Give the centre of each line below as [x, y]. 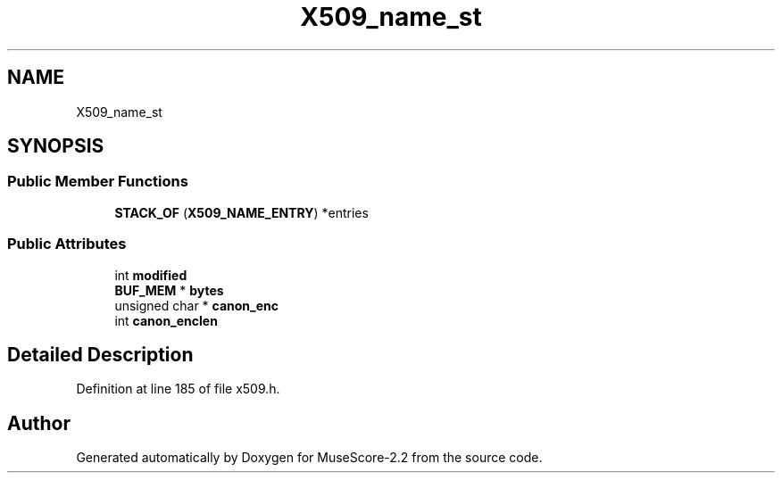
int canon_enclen [166, 320]
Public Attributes [67, 244]
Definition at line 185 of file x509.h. [178, 389]
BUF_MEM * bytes [169, 290]
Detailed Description [100, 354]
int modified [151, 275]
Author [39, 423]
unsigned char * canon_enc [197, 305]
